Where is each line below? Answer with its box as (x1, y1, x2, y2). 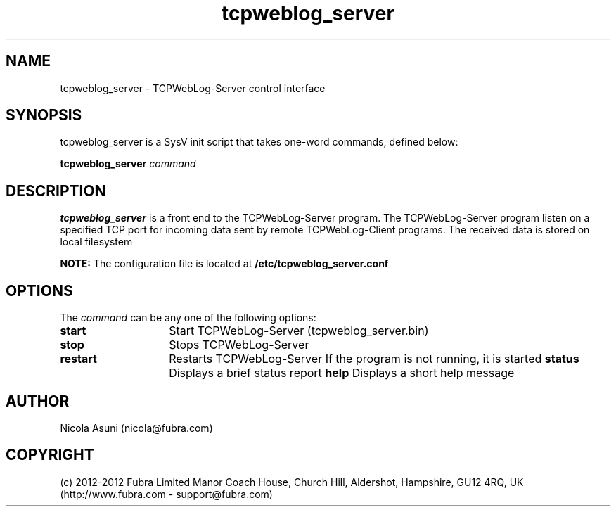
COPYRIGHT (6, 446, 94, 464)
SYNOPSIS (6, 106, 82, 124)
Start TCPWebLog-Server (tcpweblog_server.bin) (169, 324, 429, 338)
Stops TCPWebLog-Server (169, 338, 309, 352)
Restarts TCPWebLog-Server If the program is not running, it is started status (169, 352, 579, 366)
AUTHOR (6, 392, 70, 410)
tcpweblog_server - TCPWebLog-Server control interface (60, 82, 326, 94)
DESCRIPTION (6, 181, 106, 200)
